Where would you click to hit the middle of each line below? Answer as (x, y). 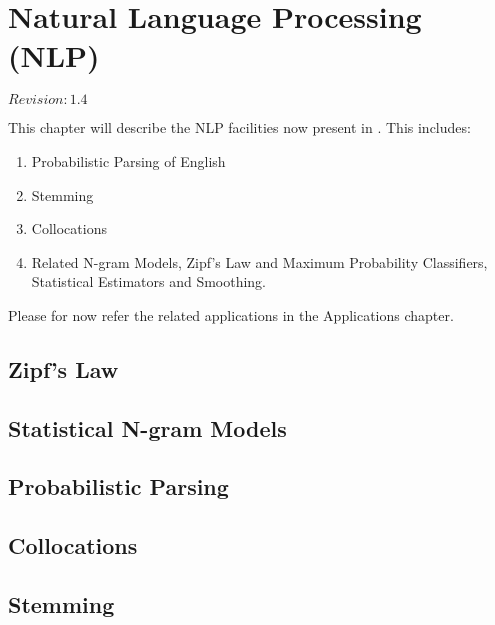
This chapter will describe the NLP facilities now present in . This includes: (239, 127)
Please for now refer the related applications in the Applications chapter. (231, 314)
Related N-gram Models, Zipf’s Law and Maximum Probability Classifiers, (259, 261)
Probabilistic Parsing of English (128, 160)
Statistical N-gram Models (147, 427)
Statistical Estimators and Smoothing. (149, 281)
